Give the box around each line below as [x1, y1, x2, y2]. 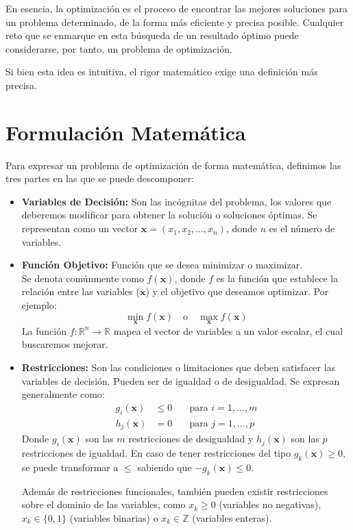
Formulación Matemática [5, 118, 246, 146]
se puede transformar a [21, 459, 119, 474]
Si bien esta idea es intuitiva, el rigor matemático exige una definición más [5, 64, 318, 79]
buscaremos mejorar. [21, 337, 108, 351]
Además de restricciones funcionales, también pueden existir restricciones [21, 483, 328, 498]
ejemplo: [21, 298, 57, 312]
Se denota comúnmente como [21, 270, 144, 285]
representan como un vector [21, 221, 138, 236]
